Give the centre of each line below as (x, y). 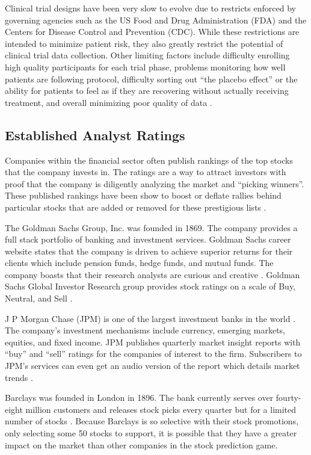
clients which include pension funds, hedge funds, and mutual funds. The (139, 263)
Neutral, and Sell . (39, 298)
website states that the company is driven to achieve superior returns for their (149, 251)
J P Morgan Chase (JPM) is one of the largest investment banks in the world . (150, 318)
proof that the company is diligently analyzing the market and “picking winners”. (155, 183)
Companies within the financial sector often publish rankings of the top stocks (149, 160)
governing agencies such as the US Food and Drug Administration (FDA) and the (156, 20)
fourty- (288, 398)
